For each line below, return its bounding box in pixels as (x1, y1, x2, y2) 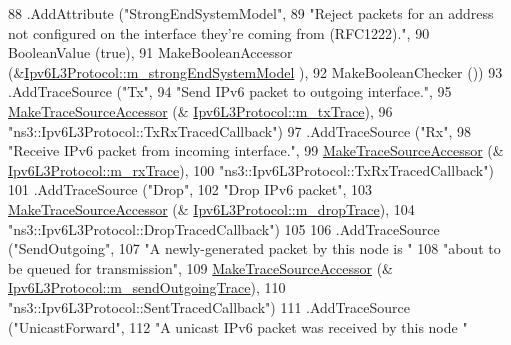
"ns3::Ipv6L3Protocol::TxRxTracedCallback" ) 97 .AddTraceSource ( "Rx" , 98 (8, 120, 472, 141)
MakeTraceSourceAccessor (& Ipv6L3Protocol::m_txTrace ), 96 (8, 100, 393, 121)
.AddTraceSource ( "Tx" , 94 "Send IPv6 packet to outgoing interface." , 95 (8, 81, 452, 102)
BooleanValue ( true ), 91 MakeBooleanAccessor (8, 42, 293, 63)
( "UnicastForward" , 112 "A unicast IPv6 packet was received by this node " (8, 316, 468, 337)
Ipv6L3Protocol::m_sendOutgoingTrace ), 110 (8, 277, 286, 298)
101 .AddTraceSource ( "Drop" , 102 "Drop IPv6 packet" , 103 (8, 179, 372, 200)
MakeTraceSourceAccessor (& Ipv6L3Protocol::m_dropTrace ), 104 (8, 198, 415, 219)
